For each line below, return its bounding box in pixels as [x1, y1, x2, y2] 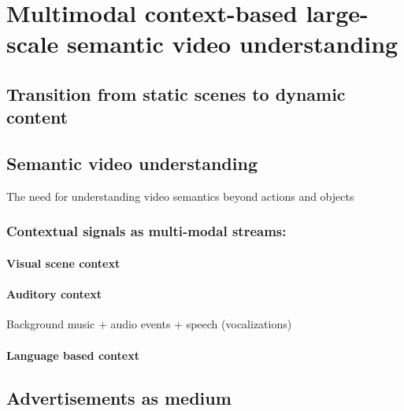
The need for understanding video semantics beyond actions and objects [6, 187, 354, 204]
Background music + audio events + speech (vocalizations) [6, 316, 292, 332]
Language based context [6, 346, 139, 363]
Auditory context [6, 286, 102, 302]
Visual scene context [6, 254, 120, 271]
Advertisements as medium [6, 385, 232, 409]
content [6, 105, 69, 129]
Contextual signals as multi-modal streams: [6, 221, 287, 241]
